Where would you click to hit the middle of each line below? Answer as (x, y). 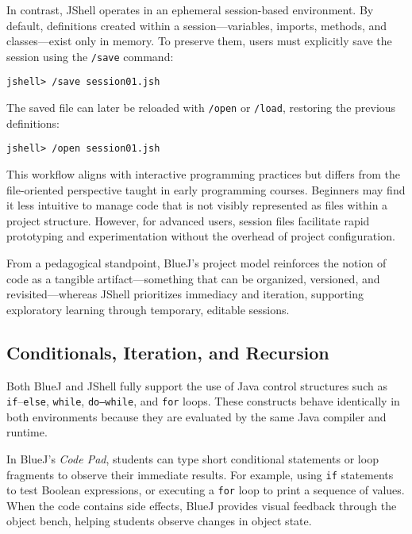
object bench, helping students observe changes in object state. (159, 521)
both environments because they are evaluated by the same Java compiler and (196, 416)
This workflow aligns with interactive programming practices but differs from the (204, 174)
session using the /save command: (90, 56)
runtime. (27, 432)
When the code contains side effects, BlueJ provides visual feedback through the (202, 505)
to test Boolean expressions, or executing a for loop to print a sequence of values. (206, 490)
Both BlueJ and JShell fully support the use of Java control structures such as (197, 385)
